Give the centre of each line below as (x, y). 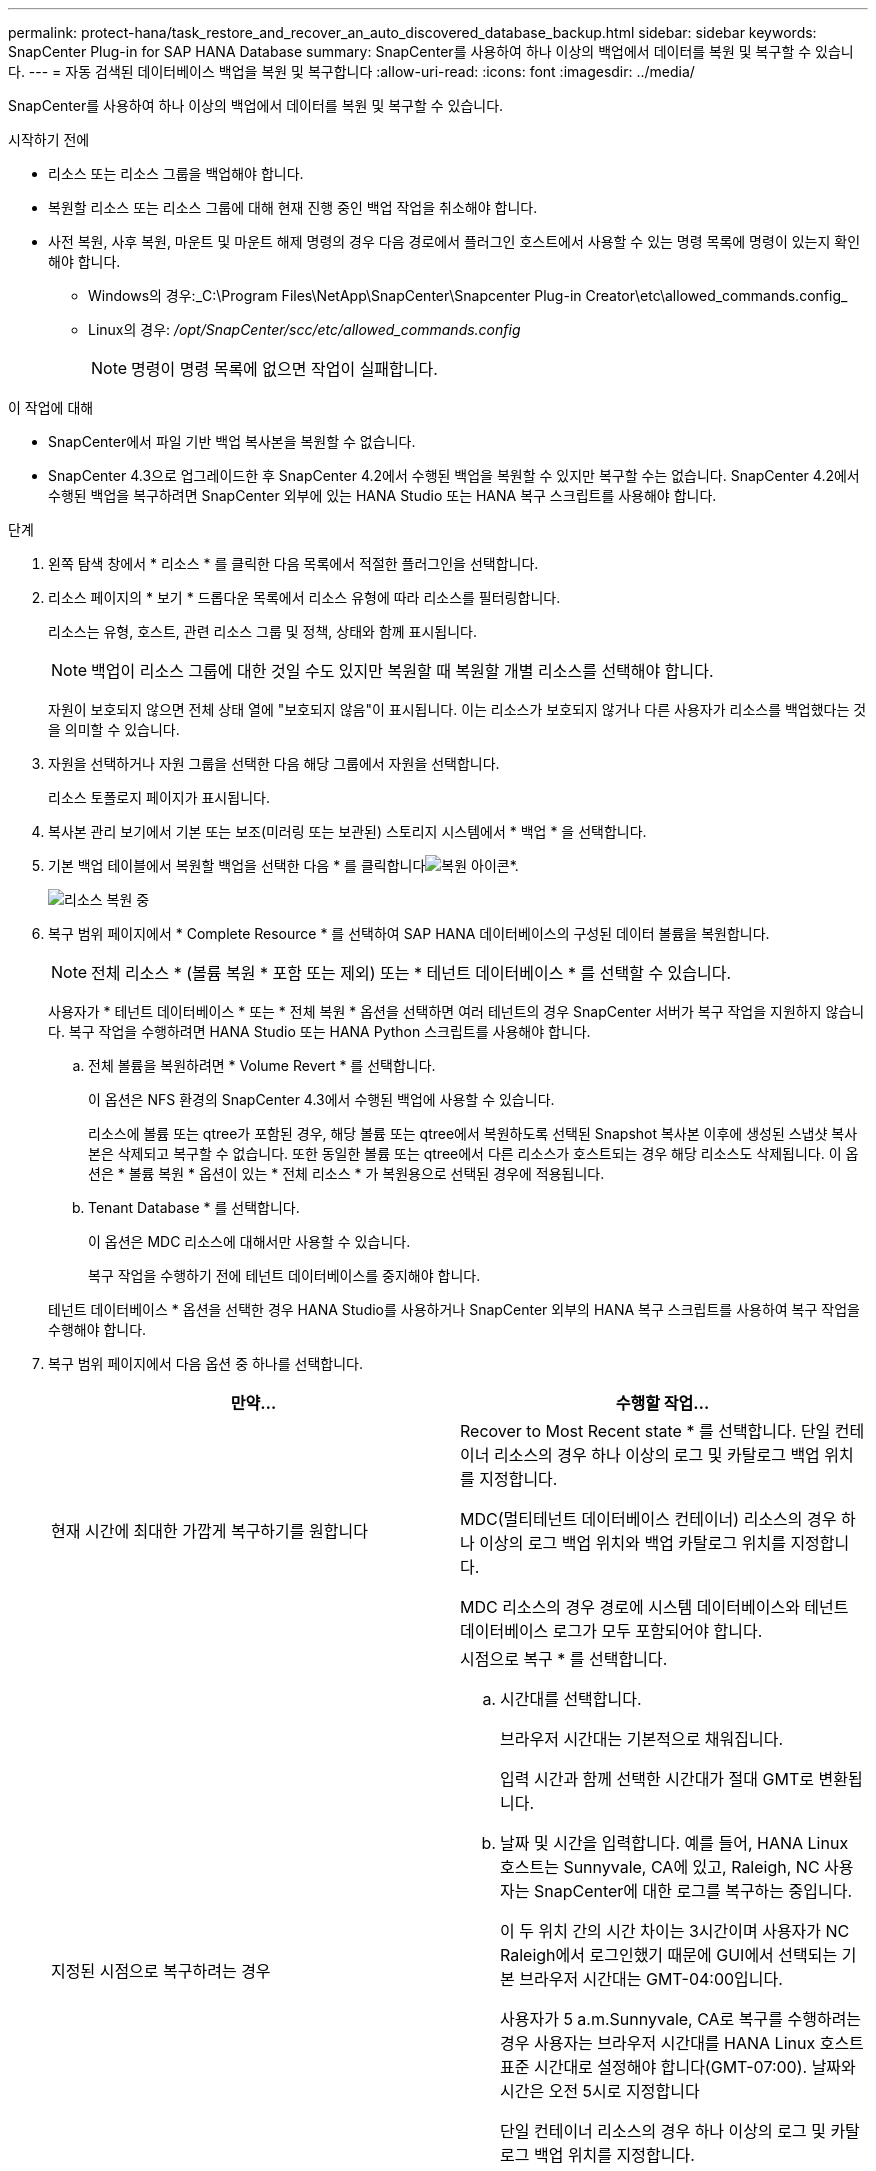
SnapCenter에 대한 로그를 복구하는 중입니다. (693, 1891)
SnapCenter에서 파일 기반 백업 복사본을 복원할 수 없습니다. (232, 441)
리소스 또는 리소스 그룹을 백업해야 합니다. (176, 173)
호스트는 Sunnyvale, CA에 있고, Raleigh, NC (660, 1867)
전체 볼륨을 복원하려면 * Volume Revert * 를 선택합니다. (262, 1065)
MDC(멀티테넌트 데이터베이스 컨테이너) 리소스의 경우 (648, 1519)
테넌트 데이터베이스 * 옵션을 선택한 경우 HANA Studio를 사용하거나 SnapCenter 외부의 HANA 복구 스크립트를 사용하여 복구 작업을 (454, 1309)
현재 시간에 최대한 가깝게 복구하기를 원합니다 (209, 1531)
